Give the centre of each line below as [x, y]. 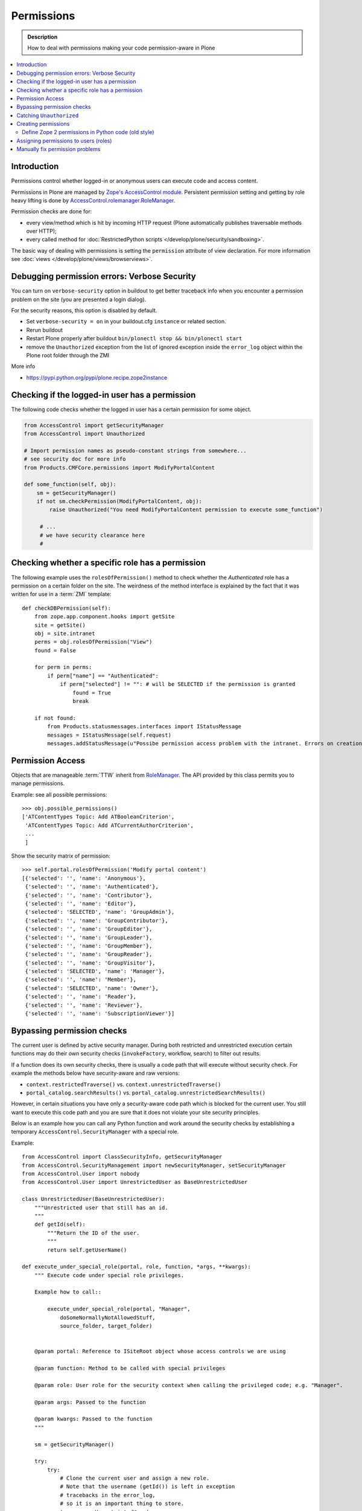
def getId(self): [60, 1225]
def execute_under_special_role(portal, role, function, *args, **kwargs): [136, 1267]
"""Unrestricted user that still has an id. [101, 1208]
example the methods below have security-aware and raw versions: [96, 1073]
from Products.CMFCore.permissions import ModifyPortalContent [119, 468]
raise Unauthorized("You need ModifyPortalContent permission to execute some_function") [186, 510]
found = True [92, 693]
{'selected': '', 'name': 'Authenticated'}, [92, 887]
